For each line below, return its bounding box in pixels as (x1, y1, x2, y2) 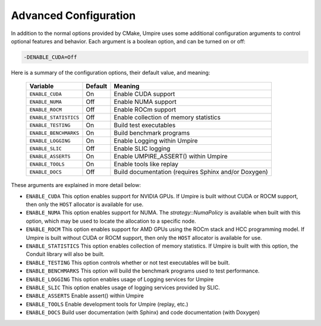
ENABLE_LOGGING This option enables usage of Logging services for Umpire (26, 276, 214, 283)
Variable (29, 82, 54, 90)
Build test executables (114, 121, 176, 129)
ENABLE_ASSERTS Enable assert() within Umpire (26, 292, 144, 299)
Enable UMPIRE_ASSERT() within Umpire (114, 152, 228, 160)
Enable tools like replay (114, 160, 178, 169)
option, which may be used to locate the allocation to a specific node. (26, 217, 196, 224)
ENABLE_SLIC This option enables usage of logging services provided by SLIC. (26, 284, 220, 291)
